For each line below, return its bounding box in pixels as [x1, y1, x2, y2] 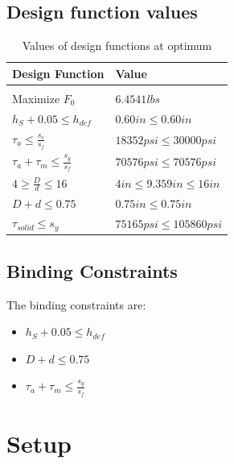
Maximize [12, 89, 60, 106]
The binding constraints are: [6, 296, 146, 313]
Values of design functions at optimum [22, 37, 212, 54]
